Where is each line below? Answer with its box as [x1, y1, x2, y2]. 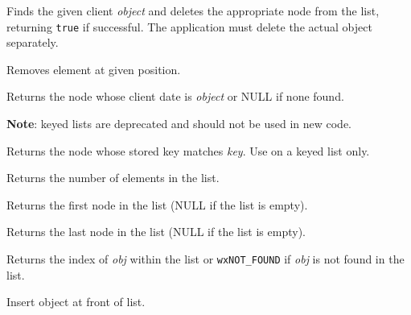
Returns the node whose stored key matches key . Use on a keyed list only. [6, 142, 370, 159]
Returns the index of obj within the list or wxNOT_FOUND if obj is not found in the [6, 251, 405, 267]
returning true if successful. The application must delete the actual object [6, 18, 372, 35]
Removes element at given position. [6, 60, 181, 77]
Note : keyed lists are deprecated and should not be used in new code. [6, 115, 351, 132]
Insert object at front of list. [6, 293, 146, 310]
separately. [6, 34, 59, 51]
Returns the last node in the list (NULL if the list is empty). [6, 223, 306, 240]
